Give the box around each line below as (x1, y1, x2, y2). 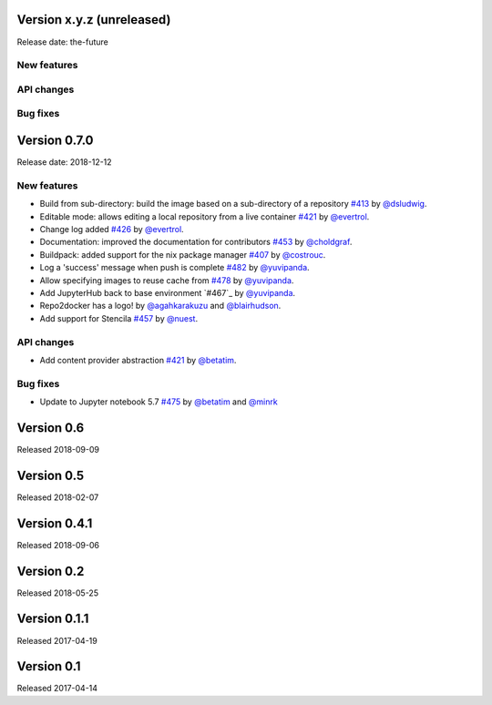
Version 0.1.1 (16, 611, 89, 627)
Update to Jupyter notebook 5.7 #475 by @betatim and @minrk (39, 396, 278, 407)
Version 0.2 (16, 563, 85, 578)
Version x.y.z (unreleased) (16, 12, 171, 27)
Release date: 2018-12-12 (16, 157, 113, 168)
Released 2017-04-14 (16, 683, 98, 694)
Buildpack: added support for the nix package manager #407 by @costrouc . (39, 249, 326, 260)
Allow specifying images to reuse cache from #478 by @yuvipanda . (39, 274, 294, 286)
